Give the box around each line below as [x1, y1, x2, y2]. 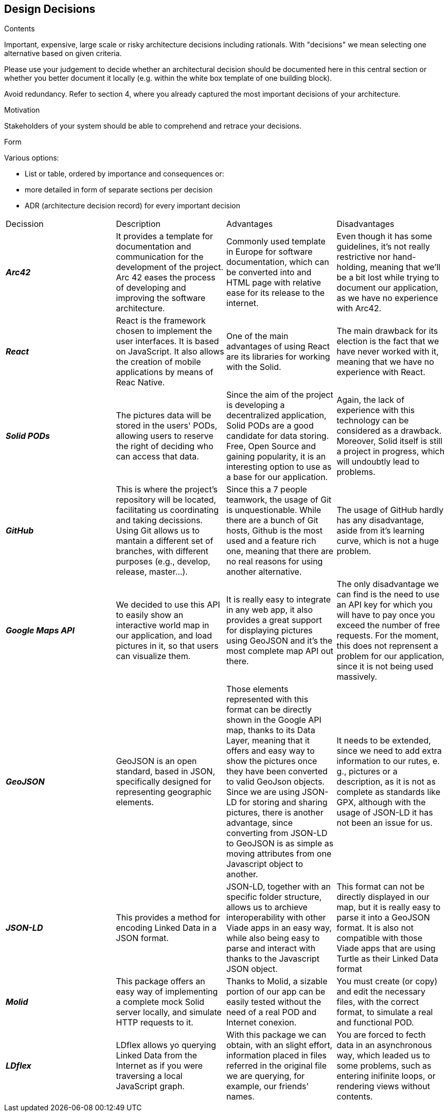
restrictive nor [336, 252, 391, 262]
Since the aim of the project [226, 389, 333, 400]
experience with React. [336, 367, 425, 378]
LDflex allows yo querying [116, 1040, 216, 1051]
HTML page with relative [226, 277, 321, 288]
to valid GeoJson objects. [226, 776, 325, 787]
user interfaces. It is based [116, 336, 219, 347]
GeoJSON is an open [116, 756, 197, 767]
